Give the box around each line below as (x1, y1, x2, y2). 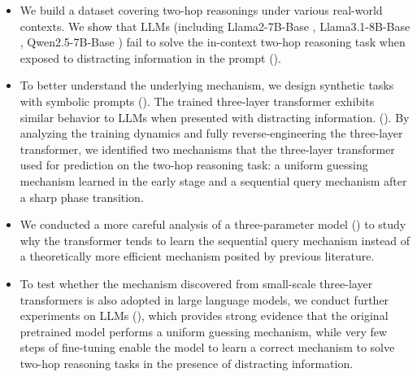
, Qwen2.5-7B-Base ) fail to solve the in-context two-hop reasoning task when (20, 33, 406, 50)
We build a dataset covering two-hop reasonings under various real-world (20, 2, 383, 18)
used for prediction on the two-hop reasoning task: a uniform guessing (20, 156, 368, 173)
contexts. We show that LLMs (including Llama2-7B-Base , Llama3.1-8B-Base (20, 17, 410, 34)
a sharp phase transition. (20, 188, 144, 205)
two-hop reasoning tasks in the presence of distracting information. (20, 354, 354, 371)
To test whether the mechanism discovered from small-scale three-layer (20, 274, 373, 292)
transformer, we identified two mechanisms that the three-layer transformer (20, 140, 395, 157)
